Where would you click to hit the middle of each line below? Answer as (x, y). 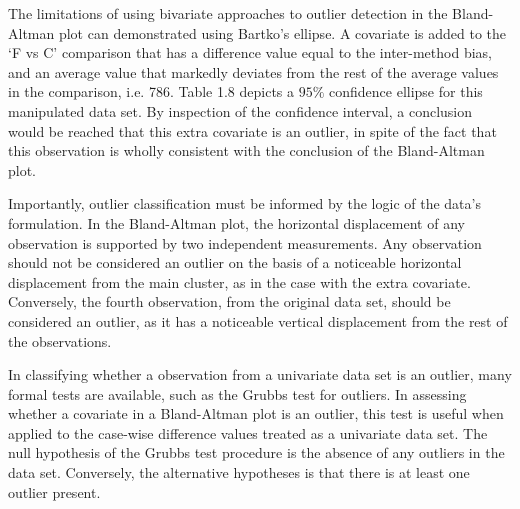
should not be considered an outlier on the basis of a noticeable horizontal (235, 262)
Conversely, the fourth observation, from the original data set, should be (229, 301)
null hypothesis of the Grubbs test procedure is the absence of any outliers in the (256, 452)
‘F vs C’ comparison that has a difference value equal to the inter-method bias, (250, 52)
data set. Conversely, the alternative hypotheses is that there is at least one (239, 472)
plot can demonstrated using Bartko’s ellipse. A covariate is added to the (282, 32)
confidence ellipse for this (406, 91)
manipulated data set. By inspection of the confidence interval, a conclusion (240, 110)
